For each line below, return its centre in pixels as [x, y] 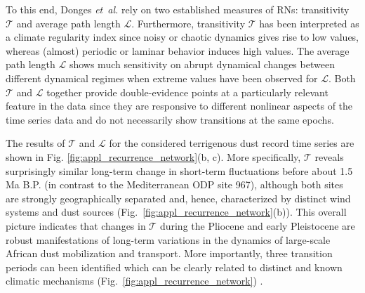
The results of [35, 143]
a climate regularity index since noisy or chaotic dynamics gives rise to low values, [182, 37]
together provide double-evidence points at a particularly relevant [187, 92]
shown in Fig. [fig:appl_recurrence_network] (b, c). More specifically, [153, 156]
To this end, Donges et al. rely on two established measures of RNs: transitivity [178, 9]
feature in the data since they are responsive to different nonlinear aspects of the [179, 106]
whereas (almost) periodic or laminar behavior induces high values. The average [178, 50]
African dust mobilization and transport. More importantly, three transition [169, 253]
